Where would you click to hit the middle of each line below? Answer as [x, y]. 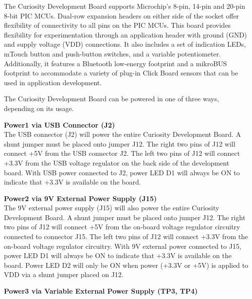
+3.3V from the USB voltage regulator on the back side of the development [117, 162]
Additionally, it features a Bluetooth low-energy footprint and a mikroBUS [116, 63]
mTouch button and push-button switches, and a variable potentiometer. [113, 53]
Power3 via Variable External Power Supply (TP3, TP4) [101, 291]
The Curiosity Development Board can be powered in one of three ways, [112, 99]
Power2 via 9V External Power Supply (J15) [81, 198]
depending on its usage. [39, 108]
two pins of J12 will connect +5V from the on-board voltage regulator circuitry [122, 227]
